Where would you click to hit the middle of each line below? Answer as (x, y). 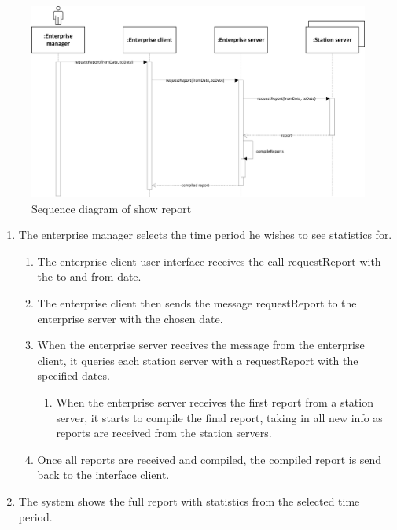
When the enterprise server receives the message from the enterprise (201, 345)
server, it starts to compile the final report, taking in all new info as (219, 417)
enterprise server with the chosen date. (130, 318)
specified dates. (74, 375)
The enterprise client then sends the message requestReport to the (197, 303)
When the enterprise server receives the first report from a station (215, 401)
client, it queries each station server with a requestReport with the (198, 360)
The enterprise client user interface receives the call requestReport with (209, 261)
